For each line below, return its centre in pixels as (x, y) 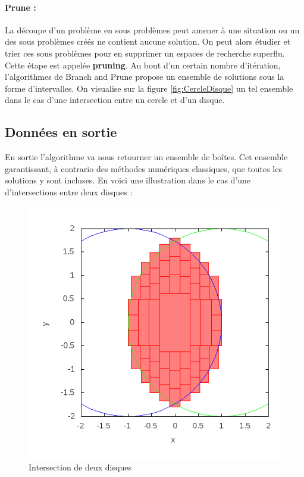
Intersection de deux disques (80, 467)
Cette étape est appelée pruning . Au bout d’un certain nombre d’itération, (143, 65)
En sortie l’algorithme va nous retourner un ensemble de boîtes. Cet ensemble (146, 157)
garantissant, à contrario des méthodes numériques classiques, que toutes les (143, 168)
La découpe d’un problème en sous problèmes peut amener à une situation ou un (152, 29)
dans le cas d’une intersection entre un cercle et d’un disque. (115, 100)
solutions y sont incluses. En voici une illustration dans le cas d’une (128, 180)
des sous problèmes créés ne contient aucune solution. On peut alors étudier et (148, 41)
